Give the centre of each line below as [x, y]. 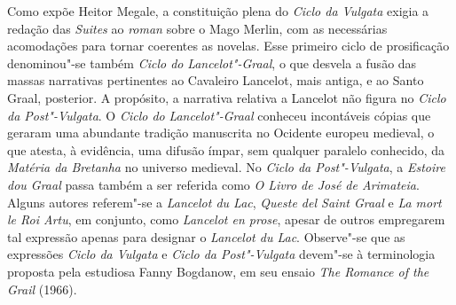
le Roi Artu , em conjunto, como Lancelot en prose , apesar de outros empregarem [226, 219]
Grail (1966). [42, 289]
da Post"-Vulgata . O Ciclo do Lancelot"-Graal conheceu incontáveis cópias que [219, 115]
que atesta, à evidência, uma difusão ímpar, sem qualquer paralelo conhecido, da [226, 149]
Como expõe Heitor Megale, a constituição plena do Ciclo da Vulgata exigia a [218, 11]
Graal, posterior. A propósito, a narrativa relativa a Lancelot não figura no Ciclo [227, 97]
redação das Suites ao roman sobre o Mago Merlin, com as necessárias [197, 28]
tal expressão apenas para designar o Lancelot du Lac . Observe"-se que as [206, 236]
